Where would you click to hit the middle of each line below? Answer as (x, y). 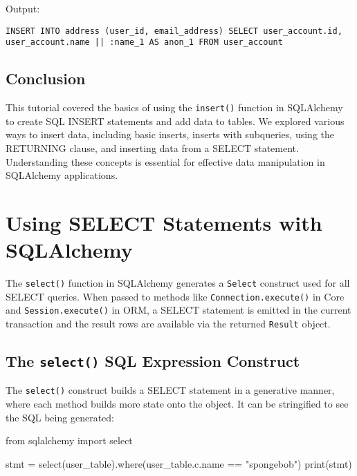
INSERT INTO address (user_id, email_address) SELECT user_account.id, (174, 31)
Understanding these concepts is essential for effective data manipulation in (165, 161)
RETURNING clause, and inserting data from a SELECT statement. (152, 147)
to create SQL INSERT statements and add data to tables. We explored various (175, 121)
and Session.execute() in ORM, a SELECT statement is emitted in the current (178, 310)
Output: (23, 8)
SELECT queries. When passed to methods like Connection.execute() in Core (175, 296)
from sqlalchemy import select (69, 440)
